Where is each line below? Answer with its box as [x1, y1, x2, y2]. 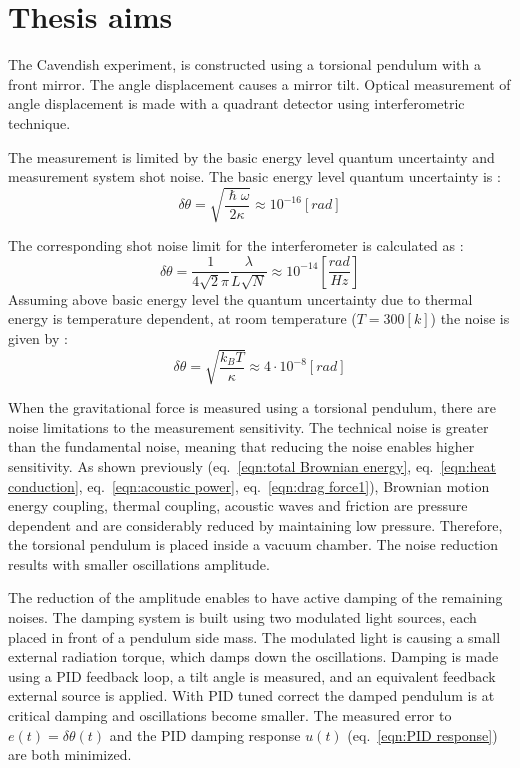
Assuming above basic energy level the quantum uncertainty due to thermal [8, 288, 473, 309]
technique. [8, 112, 71, 133]
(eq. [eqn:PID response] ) [347, 724, 498, 745]
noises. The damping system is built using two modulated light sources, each [8, 607, 477, 628]
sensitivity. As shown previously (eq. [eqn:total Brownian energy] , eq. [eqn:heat [8, 455, 497, 476]
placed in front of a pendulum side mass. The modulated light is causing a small [8, 626, 501, 647]
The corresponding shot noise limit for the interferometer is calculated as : [8, 235, 464, 256]
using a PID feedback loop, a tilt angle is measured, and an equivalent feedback [8, 665, 496, 686]
